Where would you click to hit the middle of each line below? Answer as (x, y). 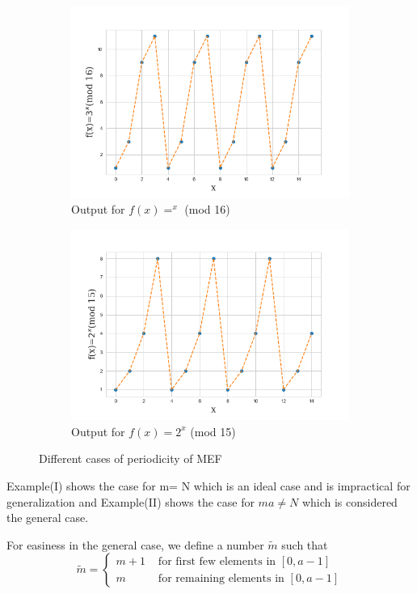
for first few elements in (217, 561)
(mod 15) (213, 431)
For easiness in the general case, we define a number (135, 544)
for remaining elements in (221, 578)
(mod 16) (207, 209)
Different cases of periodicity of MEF (131, 458)
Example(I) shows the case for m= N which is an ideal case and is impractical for (208, 485)
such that (305, 544)
